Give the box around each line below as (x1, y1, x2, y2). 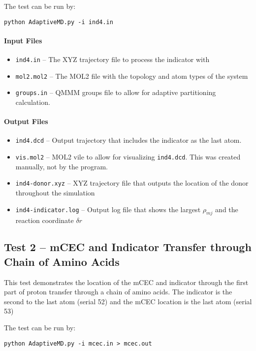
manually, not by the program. (15, 161, 108, 171)
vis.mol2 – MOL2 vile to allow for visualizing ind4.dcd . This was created (15, 152, 241, 162)
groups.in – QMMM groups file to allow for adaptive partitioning (15, 87, 216, 97)
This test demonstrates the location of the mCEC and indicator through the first (4, 277, 249, 287)
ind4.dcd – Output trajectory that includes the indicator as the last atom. (15, 135, 242, 145)
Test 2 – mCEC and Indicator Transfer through (4, 239, 252, 255)
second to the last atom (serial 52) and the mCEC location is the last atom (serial (4, 296, 252, 306)
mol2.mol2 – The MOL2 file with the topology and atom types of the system (15, 70, 248, 81)
